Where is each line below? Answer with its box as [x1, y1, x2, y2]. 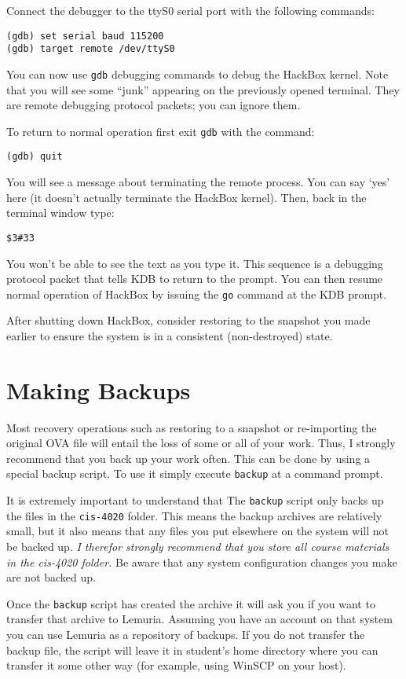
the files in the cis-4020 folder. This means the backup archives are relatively [6, 507, 382, 523]
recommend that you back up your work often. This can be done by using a [6, 450, 371, 466]
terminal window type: [6, 204, 115, 221]
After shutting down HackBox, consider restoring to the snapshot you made [6, 312, 371, 328]
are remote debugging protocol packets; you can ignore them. [6, 97, 301, 113]
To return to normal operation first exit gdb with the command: [6, 123, 315, 139]
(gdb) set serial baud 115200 [6, 30, 164, 42]
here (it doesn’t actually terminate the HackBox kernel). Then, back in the [6, 189, 367, 205]
